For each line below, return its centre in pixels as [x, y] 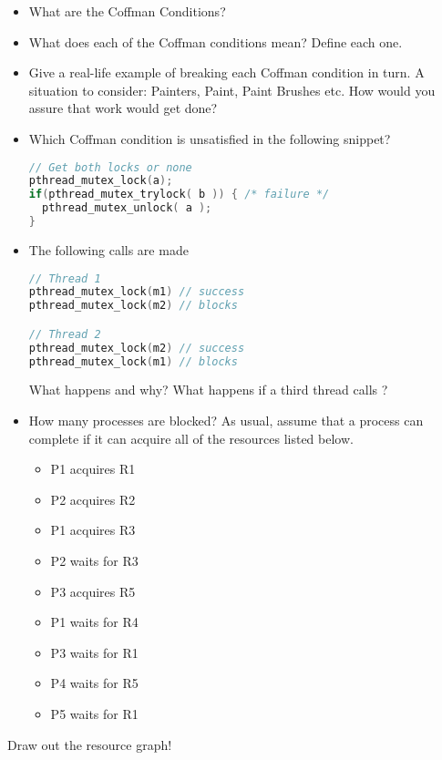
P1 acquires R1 [93, 469]
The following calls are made [108, 249]
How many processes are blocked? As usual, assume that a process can [226, 421]
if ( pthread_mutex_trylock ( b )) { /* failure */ [179, 195]
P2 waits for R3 [94, 560]
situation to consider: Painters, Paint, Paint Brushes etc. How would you [232, 90]
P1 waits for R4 [94, 622]
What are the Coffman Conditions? [127, 11]
